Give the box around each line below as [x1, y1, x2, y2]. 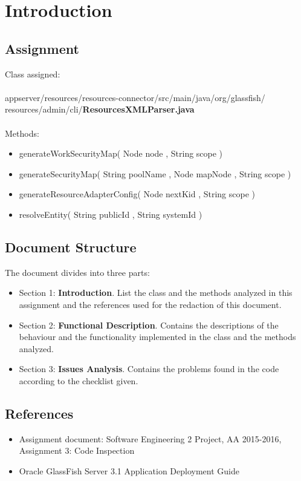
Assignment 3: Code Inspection [19, 444, 135, 457]
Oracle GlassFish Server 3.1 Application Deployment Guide [19, 464, 239, 477]
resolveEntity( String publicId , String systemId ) [19, 208, 202, 220]
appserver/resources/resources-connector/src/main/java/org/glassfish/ [5, 91, 265, 103]
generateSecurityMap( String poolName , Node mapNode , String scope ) [19, 167, 291, 180]
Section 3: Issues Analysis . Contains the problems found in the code [19, 362, 279, 375]
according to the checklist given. [19, 374, 138, 387]
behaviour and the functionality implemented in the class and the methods [19, 330, 296, 343]
